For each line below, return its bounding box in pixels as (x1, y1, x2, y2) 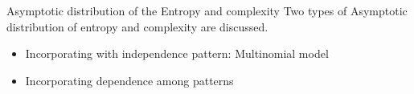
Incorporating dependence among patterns (25, 72, 234, 88)
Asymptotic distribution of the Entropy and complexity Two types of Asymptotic (6, 2, 408, 18)
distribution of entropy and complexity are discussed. (6, 18, 268, 35)
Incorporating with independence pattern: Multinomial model (25, 45, 329, 62)
